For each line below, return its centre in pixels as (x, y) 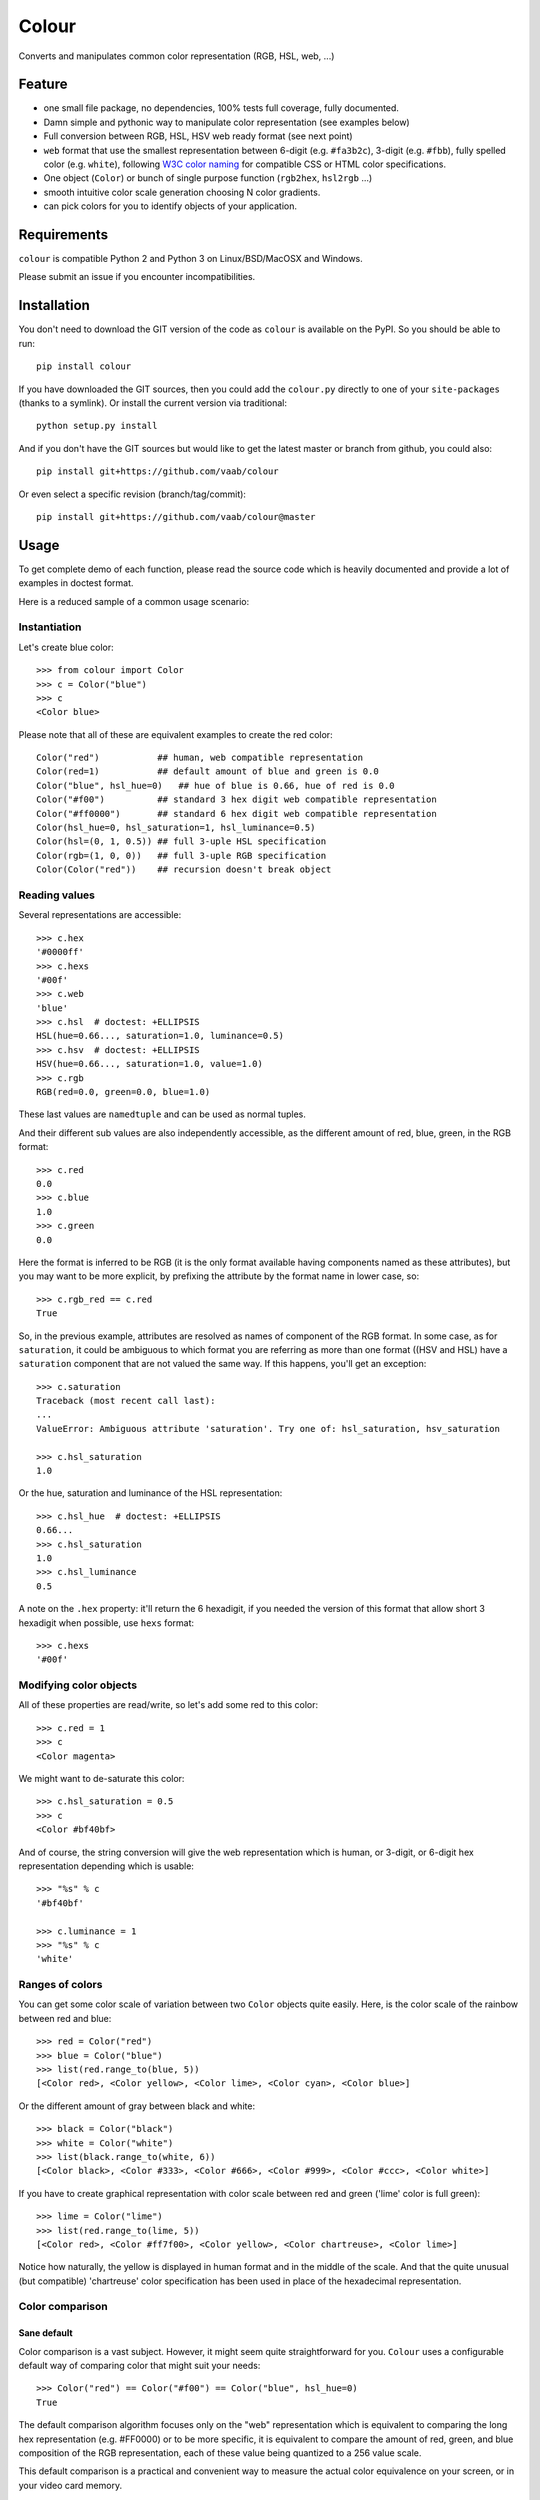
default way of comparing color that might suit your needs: (139, 2366)
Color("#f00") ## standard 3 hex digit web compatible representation (236, 799)
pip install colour (84, 366)
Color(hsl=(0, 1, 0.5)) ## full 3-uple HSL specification (181, 841)
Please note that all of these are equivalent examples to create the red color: (176, 734)
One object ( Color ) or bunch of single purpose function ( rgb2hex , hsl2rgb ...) (208, 178)
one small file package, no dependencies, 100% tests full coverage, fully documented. (221, 108)
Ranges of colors (60, 1985)
